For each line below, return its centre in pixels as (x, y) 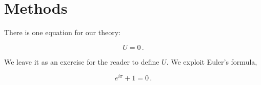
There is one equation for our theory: (62, 32)
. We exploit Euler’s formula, (212, 61)
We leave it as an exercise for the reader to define (82, 61)
